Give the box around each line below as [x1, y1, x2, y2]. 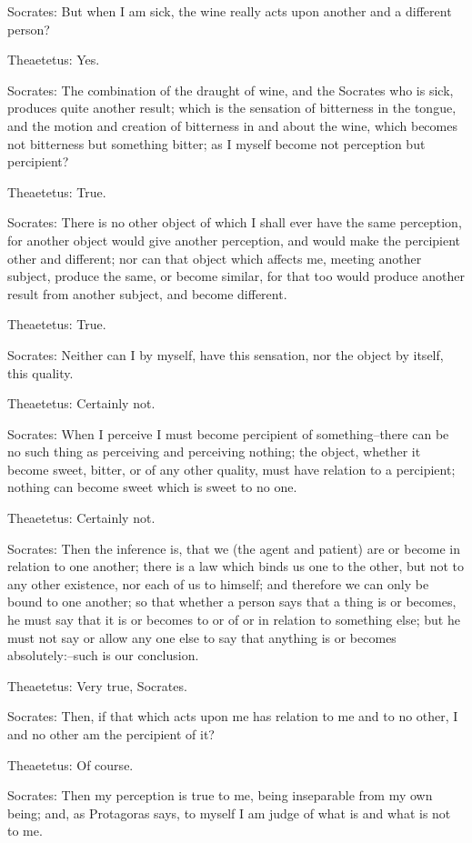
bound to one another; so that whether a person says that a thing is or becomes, [7, 592, 457, 611]
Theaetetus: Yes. [7, 50, 100, 69]
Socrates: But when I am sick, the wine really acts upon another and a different [7, 2, 452, 20]
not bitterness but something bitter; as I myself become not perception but [7, 134, 426, 153]
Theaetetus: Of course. [7, 755, 134, 774]
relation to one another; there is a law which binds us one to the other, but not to [7, 557, 465, 576]
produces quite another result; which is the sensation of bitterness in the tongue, [7, 98, 457, 117]
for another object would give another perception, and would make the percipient [7, 230, 461, 249]
